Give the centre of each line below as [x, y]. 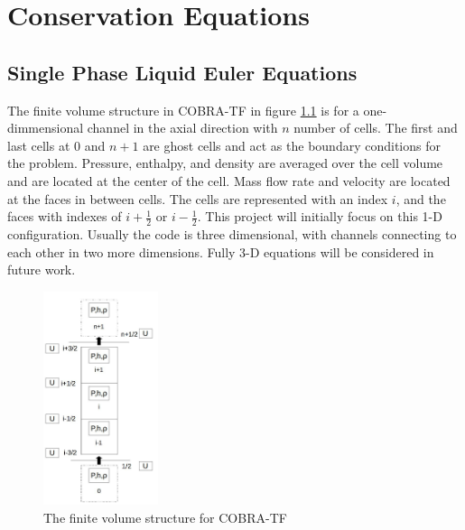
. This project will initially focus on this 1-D [320, 216]
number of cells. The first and [376, 128]
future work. [42, 270]
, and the [421, 198]
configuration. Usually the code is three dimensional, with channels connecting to [232, 233]
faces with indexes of [65, 216]
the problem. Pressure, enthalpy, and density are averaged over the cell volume [225, 163]
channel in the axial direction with [182, 128]
